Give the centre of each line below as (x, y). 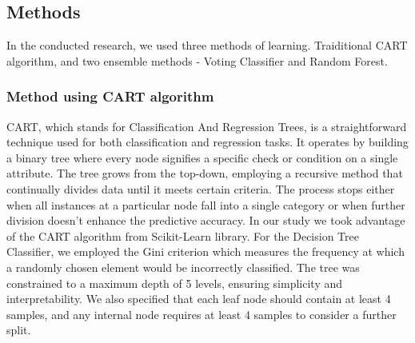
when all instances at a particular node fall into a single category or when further (206, 204)
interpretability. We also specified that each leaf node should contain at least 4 (199, 299)
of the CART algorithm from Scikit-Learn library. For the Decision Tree (183, 235)
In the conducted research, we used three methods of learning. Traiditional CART (207, 45)
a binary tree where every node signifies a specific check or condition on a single (202, 157)
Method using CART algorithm (110, 96)
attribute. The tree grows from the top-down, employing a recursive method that (205, 173)
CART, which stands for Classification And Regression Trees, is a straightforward (207, 126)
